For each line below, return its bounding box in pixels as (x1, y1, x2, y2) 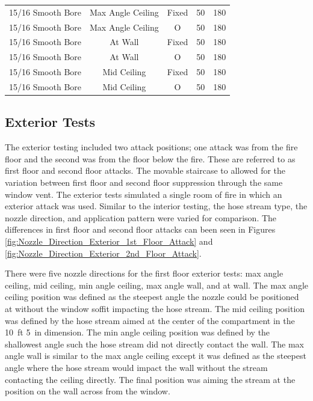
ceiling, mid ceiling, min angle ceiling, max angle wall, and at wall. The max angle (5, 278, 308, 291)
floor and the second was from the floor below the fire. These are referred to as (5, 152, 296, 165)
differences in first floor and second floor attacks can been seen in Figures (5, 223, 276, 236)
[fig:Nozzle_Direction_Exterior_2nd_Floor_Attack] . (5, 246, 202, 259)
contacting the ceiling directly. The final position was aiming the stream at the (5, 373, 296, 385)
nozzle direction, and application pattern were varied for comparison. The (5, 211, 277, 224)
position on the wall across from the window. (5, 385, 170, 397)
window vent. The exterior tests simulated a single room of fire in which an (5, 188, 282, 200)
